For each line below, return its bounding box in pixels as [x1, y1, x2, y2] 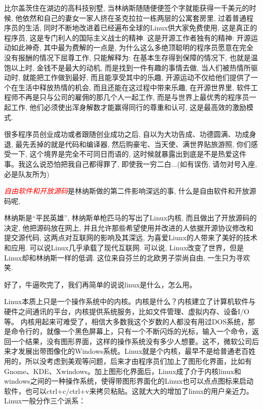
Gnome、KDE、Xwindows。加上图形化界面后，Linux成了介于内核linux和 [4, 365, 241, 376]
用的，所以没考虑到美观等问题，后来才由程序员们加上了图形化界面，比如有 [4, 356, 252, 366]
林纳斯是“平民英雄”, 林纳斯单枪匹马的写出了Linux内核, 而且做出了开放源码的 [4, 212, 257, 223]
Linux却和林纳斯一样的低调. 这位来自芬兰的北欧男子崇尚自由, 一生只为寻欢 [4, 252, 250, 263]
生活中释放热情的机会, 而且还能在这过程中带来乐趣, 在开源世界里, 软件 [18, 82, 251, 92]
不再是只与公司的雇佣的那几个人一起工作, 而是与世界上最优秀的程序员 [18, 92, 249, 102]
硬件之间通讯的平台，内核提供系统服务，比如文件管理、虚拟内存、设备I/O [4, 306, 249, 317]
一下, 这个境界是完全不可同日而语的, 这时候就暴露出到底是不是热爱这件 [11, 148, 247, 159]
